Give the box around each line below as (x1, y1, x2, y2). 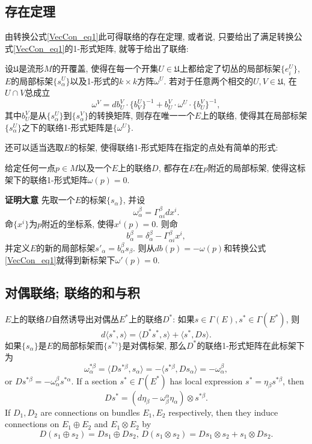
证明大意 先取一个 (5, 193, 75, 206)
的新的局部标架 (36, 241, 96, 254)
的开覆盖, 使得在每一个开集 (52, 62, 159, 75)
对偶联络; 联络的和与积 (5, 283, 140, 302)
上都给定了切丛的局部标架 (179, 62, 281, 75)
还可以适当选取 (5, 141, 64, 154)
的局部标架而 (52, 339, 103, 351)
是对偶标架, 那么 (122, 339, 186, 351)
